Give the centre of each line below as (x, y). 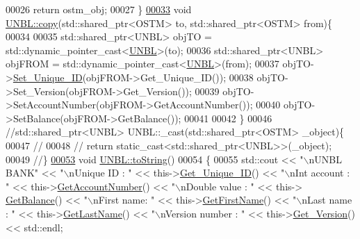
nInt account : (320, 173)
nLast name (327, 200)
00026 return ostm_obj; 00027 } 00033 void (99, 9)
